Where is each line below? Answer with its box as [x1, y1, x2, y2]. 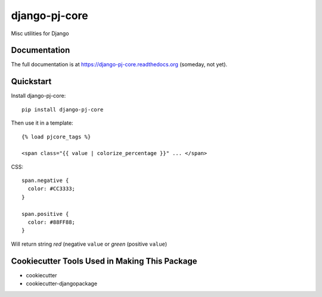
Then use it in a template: [11, 119, 74, 126]
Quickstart [11, 76, 52, 86]
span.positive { [21, 211, 69, 217]
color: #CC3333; [27, 185, 76, 192]
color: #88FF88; [27, 219, 76, 226]
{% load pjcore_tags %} [21, 133, 91, 140]
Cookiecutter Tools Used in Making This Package [11, 256, 197, 266]
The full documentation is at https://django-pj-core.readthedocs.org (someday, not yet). [11, 61, 228, 68]
